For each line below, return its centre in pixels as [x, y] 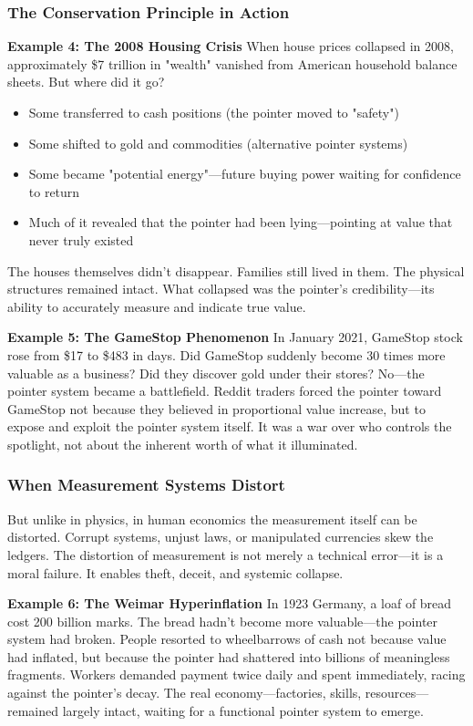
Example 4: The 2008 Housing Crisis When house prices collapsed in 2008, [231, 46]
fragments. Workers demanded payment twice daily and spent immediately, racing [236, 674]
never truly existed [81, 239]
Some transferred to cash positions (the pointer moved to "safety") [214, 112]
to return [54, 191]
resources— [397, 693]
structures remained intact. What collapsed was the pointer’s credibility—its [221, 289]
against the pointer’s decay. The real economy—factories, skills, [185, 693]
